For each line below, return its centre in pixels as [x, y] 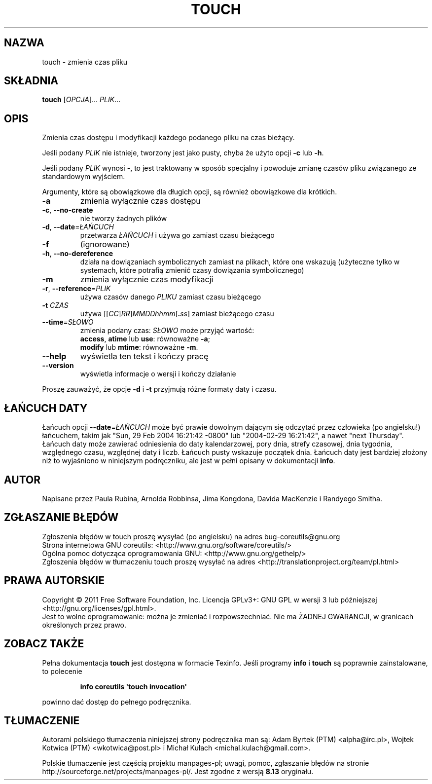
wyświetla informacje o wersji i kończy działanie [158, 374]
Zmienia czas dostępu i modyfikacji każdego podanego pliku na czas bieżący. [168, 138]
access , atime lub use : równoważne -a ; [145, 339]
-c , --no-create [68, 210]
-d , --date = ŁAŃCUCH [78, 227]
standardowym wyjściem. [84, 177]
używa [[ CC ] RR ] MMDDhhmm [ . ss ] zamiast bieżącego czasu [177, 314]
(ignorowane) [105, 244]
